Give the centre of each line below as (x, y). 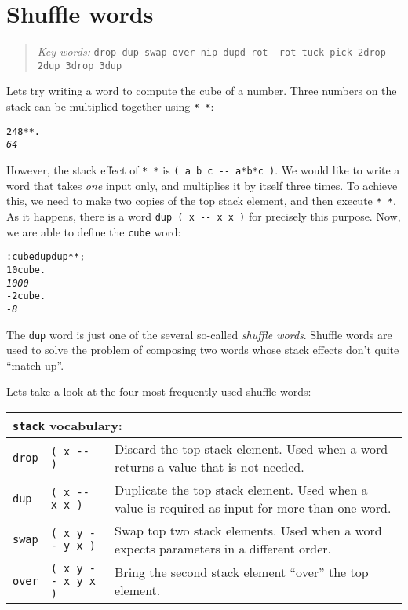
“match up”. (35, 365)
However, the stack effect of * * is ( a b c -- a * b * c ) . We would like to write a (203, 170)
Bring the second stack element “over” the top (242, 572)
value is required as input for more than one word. (253, 507)
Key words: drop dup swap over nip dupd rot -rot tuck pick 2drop (211, 51)
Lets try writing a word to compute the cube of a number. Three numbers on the (202, 91)
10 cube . (26, 270)
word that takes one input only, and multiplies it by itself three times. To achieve (202, 185)
